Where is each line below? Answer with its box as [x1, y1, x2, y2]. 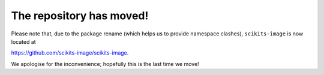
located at [11, 38, 36, 45]
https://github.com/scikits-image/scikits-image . [11, 49, 129, 56]
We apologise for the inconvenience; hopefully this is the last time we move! [11, 60, 199, 67]
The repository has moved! [11, 9, 149, 22]
